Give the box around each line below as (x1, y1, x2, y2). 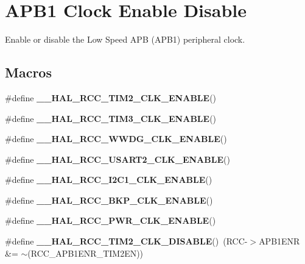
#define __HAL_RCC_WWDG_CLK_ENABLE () (5, 132, 227, 145)
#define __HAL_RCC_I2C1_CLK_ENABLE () (5, 173, 212, 186)
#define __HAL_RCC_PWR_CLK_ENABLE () (5, 214, 216, 227)
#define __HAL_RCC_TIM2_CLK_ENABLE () (5, 91, 217, 104)
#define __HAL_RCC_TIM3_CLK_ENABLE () (5, 112, 217, 124)
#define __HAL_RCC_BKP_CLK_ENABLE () (5, 193, 213, 206)
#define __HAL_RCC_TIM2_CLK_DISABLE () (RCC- (5, 235, 248, 248)
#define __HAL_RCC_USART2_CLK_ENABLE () (5, 152, 230, 165)
